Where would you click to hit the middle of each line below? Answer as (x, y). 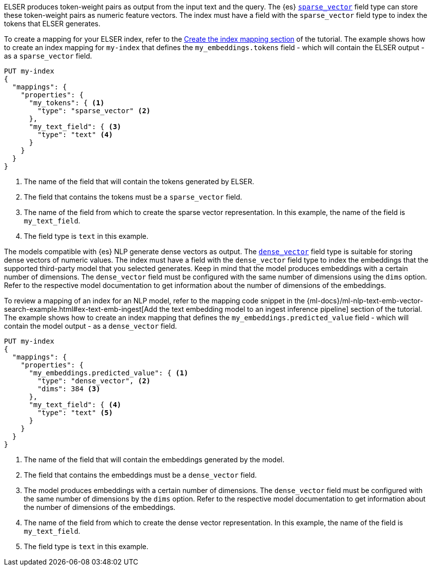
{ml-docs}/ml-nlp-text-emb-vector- (365, 301)
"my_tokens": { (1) (67, 103)
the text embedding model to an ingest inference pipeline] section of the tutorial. (291, 309)
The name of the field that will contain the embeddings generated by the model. (154, 460)
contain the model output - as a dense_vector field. (91, 326)
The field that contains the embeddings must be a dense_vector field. (141, 475)
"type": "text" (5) (75, 413)
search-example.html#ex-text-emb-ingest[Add (81, 309)
